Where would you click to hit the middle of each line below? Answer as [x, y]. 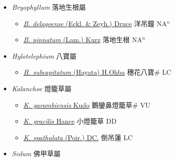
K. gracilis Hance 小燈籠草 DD [70, 121]
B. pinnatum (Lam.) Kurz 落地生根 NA [83, 40]
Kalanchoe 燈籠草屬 [42, 88]
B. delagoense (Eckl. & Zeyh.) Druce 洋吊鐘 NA [95, 23]
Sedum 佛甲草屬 [36, 153]
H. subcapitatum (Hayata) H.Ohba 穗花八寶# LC [97, 72]
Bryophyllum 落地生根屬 [49, 7]
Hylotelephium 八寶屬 [44, 56]
